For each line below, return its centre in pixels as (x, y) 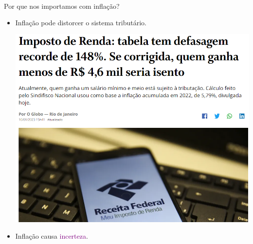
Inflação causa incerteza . (52, 236)
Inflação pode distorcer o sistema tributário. (81, 22)
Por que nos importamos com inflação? (62, 6)
